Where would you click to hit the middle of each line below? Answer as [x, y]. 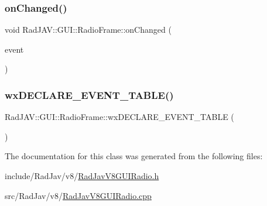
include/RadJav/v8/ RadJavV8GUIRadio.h [82, 176]
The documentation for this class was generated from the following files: [134, 156]
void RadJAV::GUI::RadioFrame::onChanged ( [88, 30]
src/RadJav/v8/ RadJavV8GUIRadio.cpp [78, 195]
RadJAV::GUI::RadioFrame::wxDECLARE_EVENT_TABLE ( [119, 117]
